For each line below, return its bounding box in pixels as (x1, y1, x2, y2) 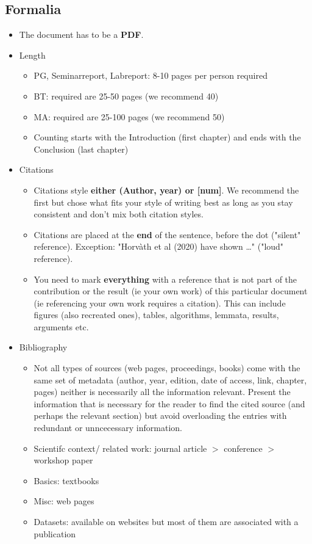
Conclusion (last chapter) (34, 142, 129, 155)
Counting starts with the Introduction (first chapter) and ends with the (34, 131, 301, 143)
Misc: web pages (34, 495, 94, 507)
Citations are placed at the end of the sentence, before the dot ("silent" (34, 228, 301, 241)
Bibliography (19, 341, 68, 354)
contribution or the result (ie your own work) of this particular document (34, 285, 308, 297)
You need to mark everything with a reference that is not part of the (34, 272, 297, 285)
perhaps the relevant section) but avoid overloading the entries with (34, 409, 287, 422)
